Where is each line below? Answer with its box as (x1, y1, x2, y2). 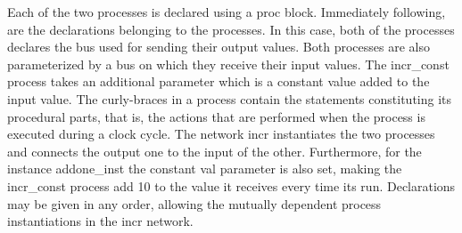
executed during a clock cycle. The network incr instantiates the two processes (7, 125, 435, 143)
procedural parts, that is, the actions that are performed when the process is (7, 107, 425, 125)
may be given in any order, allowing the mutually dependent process (7, 194, 382, 213)
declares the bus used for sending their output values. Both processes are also (7, 37, 430, 56)
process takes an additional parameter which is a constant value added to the (7, 72, 430, 91)
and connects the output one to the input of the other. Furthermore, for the (7, 141, 422, 160)
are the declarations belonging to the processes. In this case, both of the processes (7, 20, 455, 38)
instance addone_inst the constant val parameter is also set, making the (7, 159, 402, 178)
